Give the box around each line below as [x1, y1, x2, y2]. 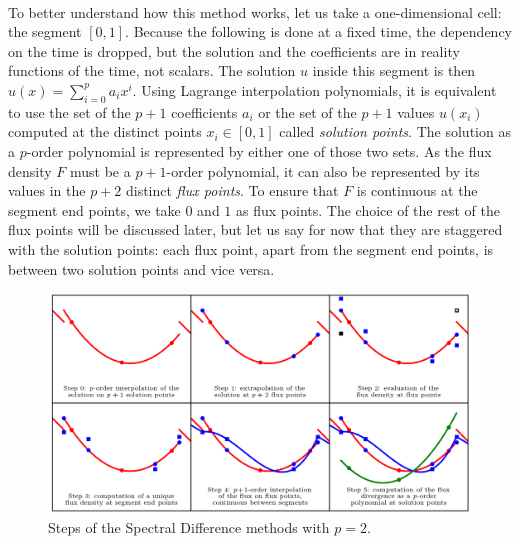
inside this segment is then [312, 60, 476, 81]
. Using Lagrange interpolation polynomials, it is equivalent [132, 79, 497, 100]
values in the [8, 180, 86, 201]
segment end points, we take [8, 199, 181, 220]
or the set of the [258, 101, 357, 122]
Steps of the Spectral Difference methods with [48, 516, 330, 537]
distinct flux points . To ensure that [125, 180, 339, 201]
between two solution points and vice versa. [8, 258, 275, 279]
